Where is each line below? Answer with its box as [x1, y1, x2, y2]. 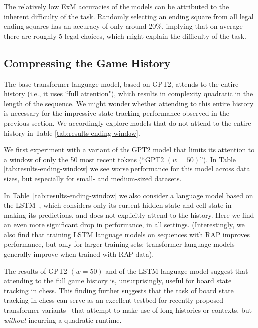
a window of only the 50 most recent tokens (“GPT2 [4, 154, 164, 164]
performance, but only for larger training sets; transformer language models [4, 239, 235, 249]
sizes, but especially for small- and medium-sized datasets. [4, 173, 182, 183]
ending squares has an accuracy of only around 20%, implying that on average [4, 21, 243, 31]
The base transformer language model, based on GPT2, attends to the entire [4, 78, 239, 89]
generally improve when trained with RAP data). [4, 249, 154, 259]
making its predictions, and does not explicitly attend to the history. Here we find [4, 209, 254, 220]
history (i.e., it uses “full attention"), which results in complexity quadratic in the [4, 88, 253, 99]
